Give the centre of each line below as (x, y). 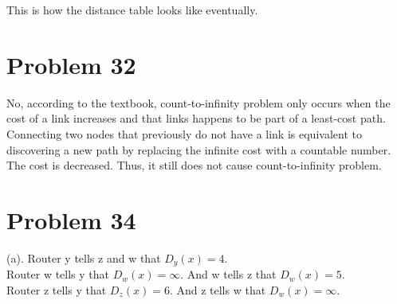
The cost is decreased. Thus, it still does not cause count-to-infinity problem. (194, 165)
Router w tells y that (58, 274)
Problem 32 (71, 64)
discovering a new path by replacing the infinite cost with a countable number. (199, 149)
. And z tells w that (218, 289)
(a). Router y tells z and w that (84, 257)
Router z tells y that (57, 289)
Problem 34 (71, 219)
